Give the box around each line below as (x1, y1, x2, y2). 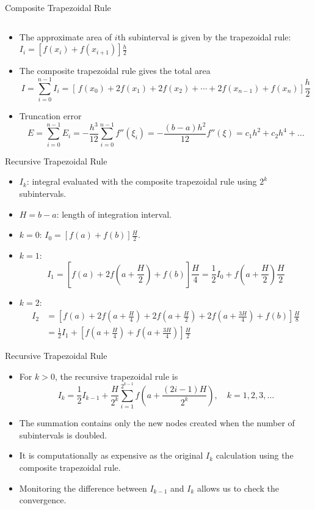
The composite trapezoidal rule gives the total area (19, 64, 211, 77)
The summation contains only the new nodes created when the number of (19, 416, 295, 429)
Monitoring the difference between (19, 481, 147, 494)
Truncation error (19, 109, 82, 122)
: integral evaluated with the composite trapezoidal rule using (26, 175, 257, 188)
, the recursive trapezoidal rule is (54, 369, 178, 382)
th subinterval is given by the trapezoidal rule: (117, 30, 291, 43)
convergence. (19, 493, 67, 506)
